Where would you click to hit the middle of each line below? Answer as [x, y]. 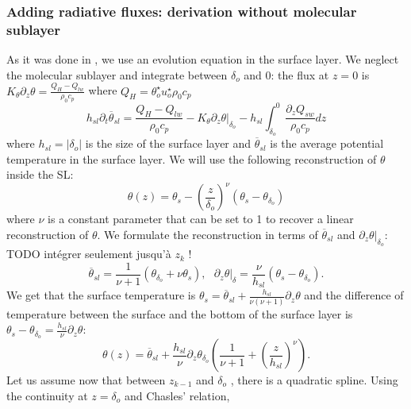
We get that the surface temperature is [101, 295]
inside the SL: [40, 174]
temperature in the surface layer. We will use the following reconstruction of [192, 158]
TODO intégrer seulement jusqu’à [89, 254]
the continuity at [47, 395]
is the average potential [327, 143]
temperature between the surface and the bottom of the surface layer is [180, 313]
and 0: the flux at [286, 74]
